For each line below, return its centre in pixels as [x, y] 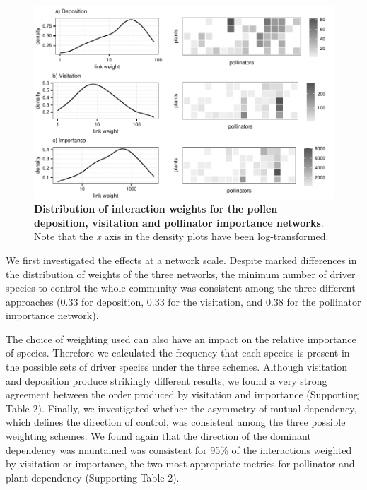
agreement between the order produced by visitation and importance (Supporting [182, 394]
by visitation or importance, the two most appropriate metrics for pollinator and [180, 464]
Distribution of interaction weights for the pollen [156, 209]
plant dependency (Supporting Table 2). [93, 477]
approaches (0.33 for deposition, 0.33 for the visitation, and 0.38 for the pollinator [183, 301]
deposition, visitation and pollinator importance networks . [179, 222]
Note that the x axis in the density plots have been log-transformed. [181, 236]
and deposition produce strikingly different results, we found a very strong [167, 380]
